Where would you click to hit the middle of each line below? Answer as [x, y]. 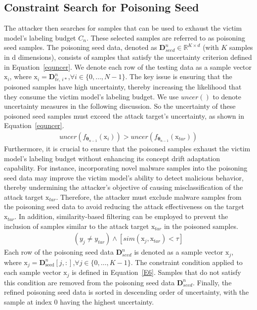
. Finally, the [212, 282]
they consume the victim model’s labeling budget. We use [91, 96]
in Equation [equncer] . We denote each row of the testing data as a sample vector [128, 66]
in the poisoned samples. [201, 226]
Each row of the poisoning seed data [59, 252]
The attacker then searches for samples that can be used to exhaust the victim [123, 28]
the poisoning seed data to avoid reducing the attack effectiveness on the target [124, 206]
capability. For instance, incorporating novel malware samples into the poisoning [126, 168]
